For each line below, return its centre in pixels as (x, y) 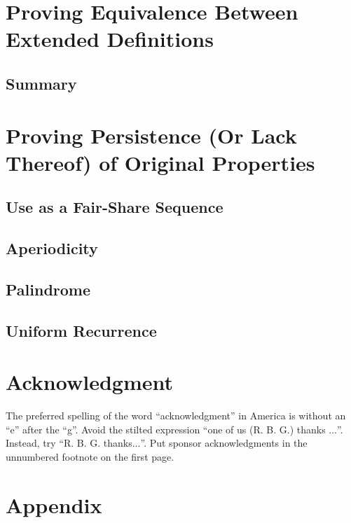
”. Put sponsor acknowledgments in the (224, 443)
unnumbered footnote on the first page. (90, 456)
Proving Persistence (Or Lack (151, 135)
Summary (41, 83)
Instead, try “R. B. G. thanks (69, 443)
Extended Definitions (110, 39)
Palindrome (48, 289)
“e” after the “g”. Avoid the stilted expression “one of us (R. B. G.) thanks (166, 429)
